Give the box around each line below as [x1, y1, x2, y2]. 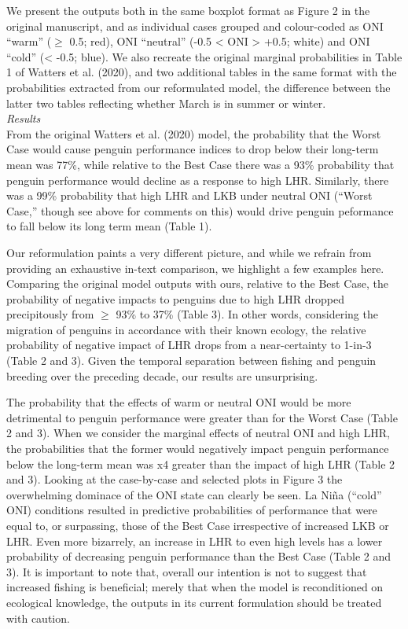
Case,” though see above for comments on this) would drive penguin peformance [6, 202, 394, 219]
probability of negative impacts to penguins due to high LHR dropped [6, 290, 345, 307]
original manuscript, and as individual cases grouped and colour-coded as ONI [6, 17, 384, 34]
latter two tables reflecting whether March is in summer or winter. [6, 94, 326, 111]
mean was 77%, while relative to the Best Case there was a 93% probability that [6, 156, 395, 172]
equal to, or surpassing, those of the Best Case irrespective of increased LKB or [6, 517, 389, 533]
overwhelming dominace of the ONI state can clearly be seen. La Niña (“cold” [6, 486, 382, 502]
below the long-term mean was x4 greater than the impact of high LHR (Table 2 [6, 455, 395, 472]
